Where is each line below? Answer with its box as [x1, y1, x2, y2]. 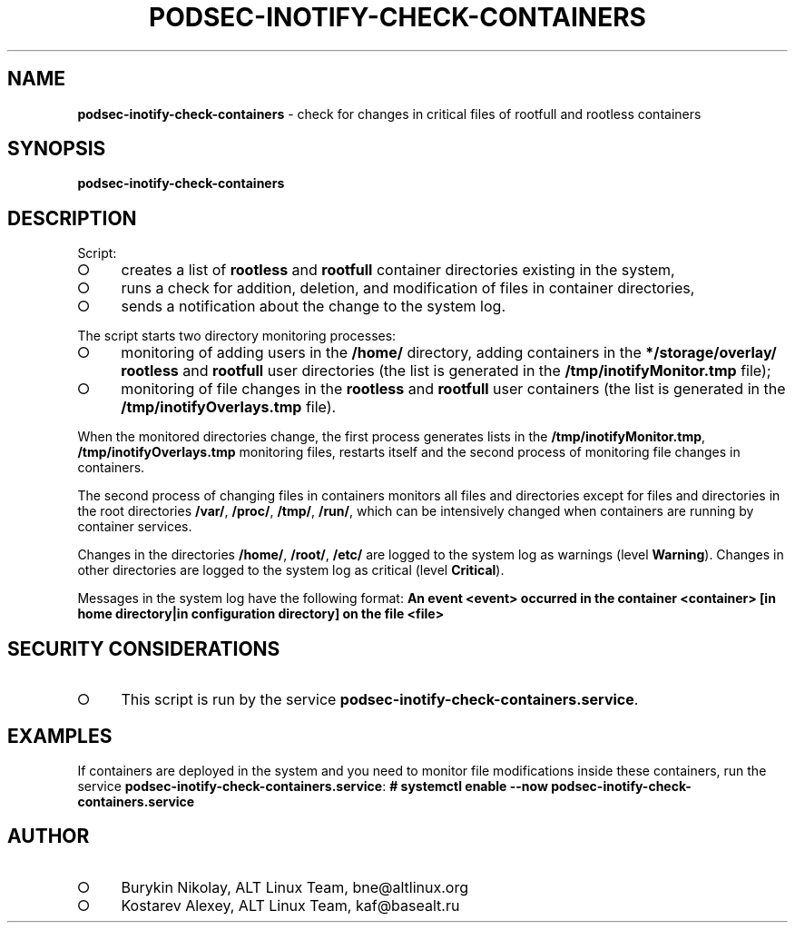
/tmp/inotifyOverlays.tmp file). [121, 398, 337, 417]
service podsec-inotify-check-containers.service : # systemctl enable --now [77, 777, 548, 794]
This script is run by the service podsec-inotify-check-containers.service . [121, 690, 639, 709]
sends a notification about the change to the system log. [121, 297, 506, 316]
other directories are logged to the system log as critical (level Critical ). [77, 562, 505, 579]
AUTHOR [7, 825, 90, 848]
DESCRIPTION [7, 206, 137, 230]
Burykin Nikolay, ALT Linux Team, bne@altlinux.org [121, 877, 468, 896]
